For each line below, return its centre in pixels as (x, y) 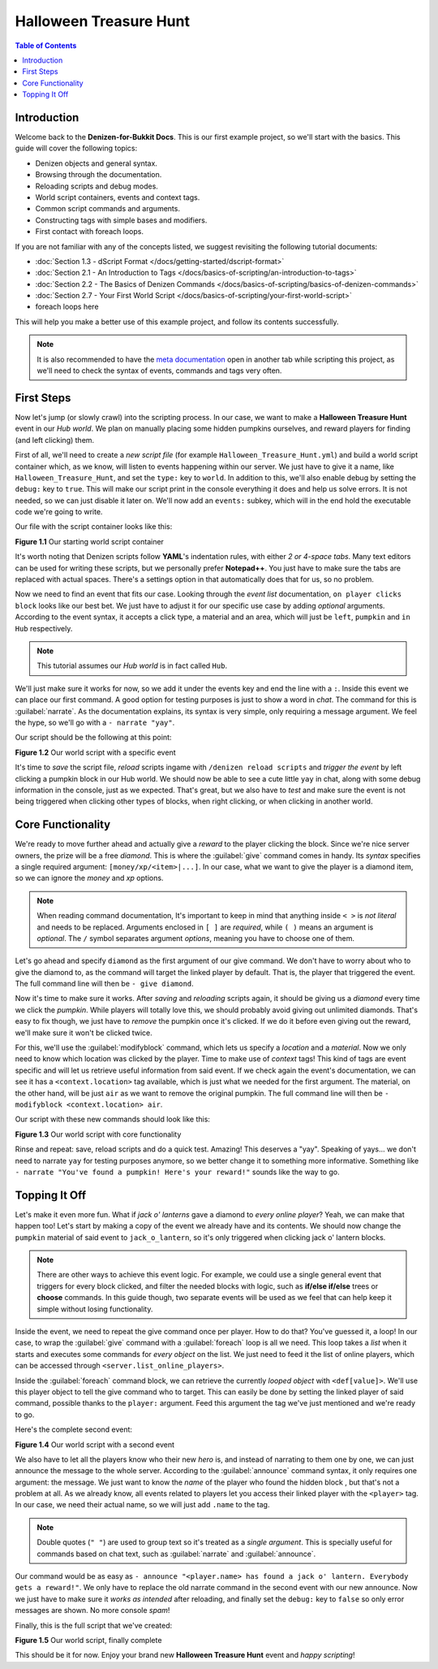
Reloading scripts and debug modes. (97, 186)
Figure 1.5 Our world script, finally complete (88, 1640)
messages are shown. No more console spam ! (92, 1610)
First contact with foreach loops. (89, 232)
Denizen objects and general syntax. (97, 163)
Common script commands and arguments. (107, 209)
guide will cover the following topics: (76, 148)
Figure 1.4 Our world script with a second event (94, 1444)
